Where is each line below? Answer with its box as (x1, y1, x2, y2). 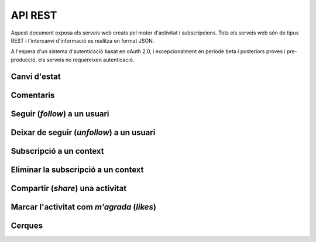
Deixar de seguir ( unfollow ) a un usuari (11, 127, 156, 137)
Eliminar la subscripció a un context (11, 164, 144, 175)
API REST (11, 9, 57, 22)
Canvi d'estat (11, 71, 61, 81)
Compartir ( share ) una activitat (11, 183, 127, 193)
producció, (11, 56, 37, 63)
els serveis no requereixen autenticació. (38, 56, 135, 63)
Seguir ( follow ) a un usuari (11, 109, 109, 119)
